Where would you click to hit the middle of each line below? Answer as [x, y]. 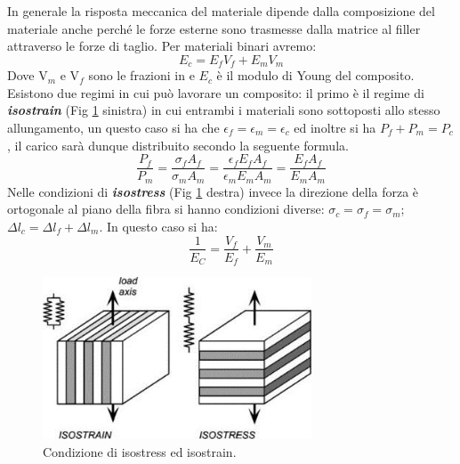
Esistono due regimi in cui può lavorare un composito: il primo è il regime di [216, 92]
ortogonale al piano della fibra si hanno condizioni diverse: [166, 209]
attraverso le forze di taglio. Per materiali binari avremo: [162, 46]
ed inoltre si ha [335, 128]
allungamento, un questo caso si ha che [113, 128]
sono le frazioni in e [141, 75]
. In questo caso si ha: [158, 226]
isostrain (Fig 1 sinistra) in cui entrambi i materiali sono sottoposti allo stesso [224, 110]
